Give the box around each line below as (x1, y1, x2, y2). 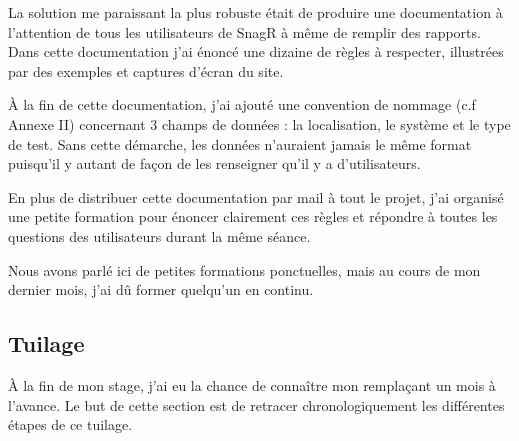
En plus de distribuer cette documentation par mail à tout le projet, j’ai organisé (8, 186, 504, 207)
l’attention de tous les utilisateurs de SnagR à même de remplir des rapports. (8, 21, 481, 42)
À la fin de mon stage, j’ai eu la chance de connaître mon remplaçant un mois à (8, 374, 496, 395)
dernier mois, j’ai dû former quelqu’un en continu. (8, 279, 314, 300)
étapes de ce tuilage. (8, 414, 133, 435)
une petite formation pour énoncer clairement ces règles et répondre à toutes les (8, 206, 498, 227)
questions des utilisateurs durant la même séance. (8, 225, 311, 246)
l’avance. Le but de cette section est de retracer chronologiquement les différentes (8, 394, 505, 415)
